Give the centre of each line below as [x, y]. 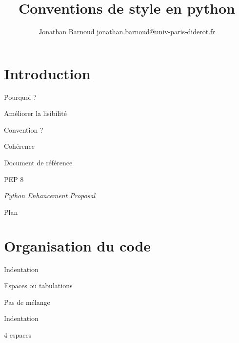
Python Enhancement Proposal [50, 195]
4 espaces [18, 334]
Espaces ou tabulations [38, 286]
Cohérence [20, 146]
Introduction [47, 73]
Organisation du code [78, 245]
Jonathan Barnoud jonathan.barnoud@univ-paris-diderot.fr [127, 32]
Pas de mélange [27, 302]
